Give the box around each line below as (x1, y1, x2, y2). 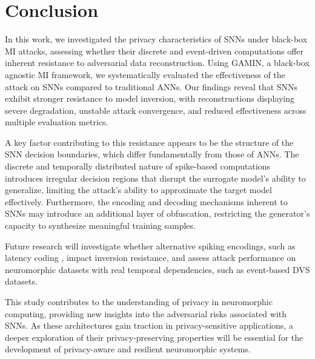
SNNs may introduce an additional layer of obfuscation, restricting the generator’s (5, 207, 310, 220)
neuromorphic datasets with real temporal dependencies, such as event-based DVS (5, 263, 310, 275)
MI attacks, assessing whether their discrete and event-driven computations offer (5, 44, 304, 57)
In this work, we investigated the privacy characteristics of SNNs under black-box (5, 33, 308, 45)
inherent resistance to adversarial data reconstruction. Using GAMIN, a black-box (5, 56, 310, 69)
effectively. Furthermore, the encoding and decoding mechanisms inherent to (5, 195, 288, 208)
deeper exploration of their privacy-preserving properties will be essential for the (5, 331, 303, 343)
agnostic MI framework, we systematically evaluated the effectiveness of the (5, 68, 285, 81)
